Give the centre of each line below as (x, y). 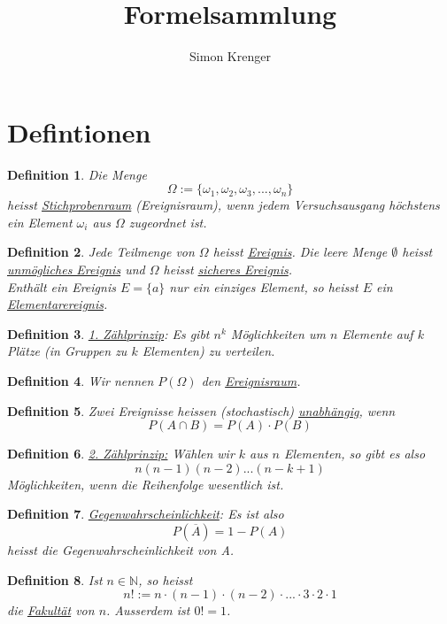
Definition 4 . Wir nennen (81, 381)
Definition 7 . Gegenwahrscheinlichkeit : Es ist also (146, 514)
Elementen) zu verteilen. (208, 351)
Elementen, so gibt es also (355, 454)
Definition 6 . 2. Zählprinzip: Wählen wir (121, 454)
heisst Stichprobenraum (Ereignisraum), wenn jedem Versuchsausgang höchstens (223, 205)
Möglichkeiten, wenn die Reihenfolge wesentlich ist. (146, 484)
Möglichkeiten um (278, 333)
